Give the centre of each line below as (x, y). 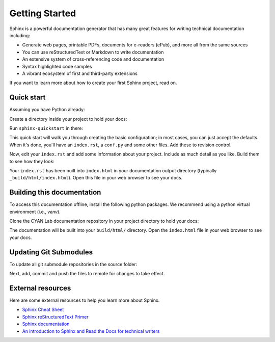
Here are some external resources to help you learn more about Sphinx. (85, 300)
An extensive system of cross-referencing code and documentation (93, 59)
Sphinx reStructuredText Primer (55, 317)
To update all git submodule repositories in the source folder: (73, 264)
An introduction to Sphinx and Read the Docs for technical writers (91, 331)
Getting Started (43, 13)
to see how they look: (32, 161)
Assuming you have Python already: (47, 110)
